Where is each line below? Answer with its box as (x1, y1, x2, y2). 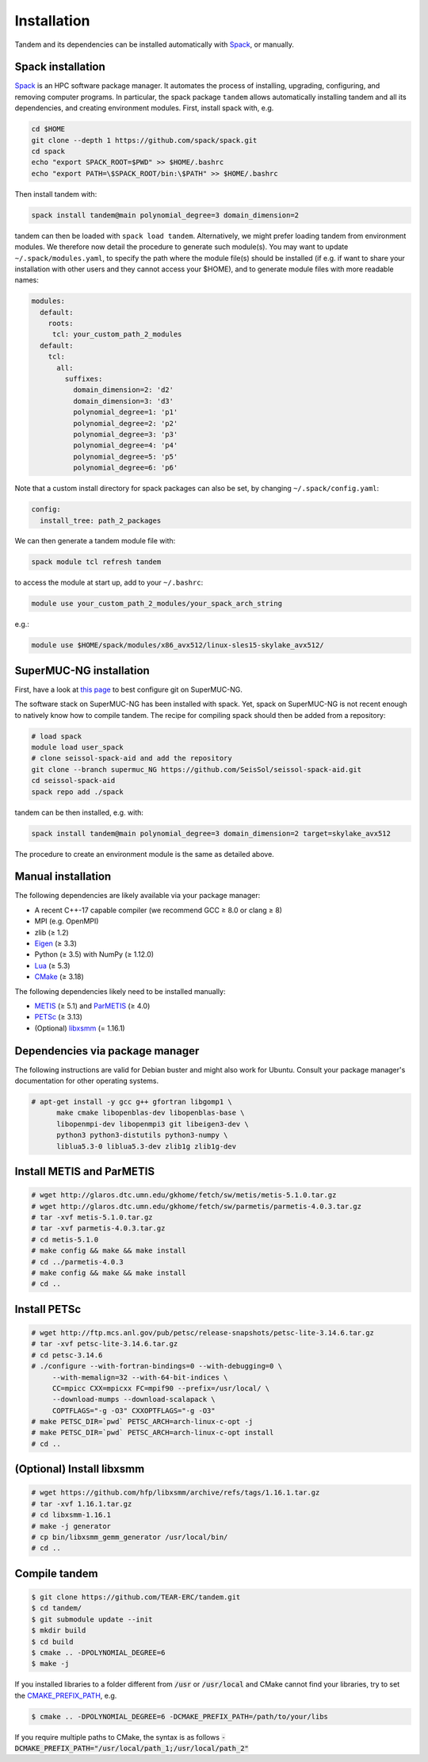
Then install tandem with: (14, 189, 97, 198)
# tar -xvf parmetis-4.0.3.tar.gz (31, 1224, 166, 1233)
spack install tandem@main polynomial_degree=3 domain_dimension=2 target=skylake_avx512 (31, 829, 392, 838)
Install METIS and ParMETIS (14, 1165, 155, 1178)
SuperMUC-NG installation (14, 663, 150, 678)
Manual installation (14, 869, 112, 884)
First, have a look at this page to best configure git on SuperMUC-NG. (14, 685, 243, 694)
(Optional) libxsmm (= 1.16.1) (34, 1023, 126, 1033)
